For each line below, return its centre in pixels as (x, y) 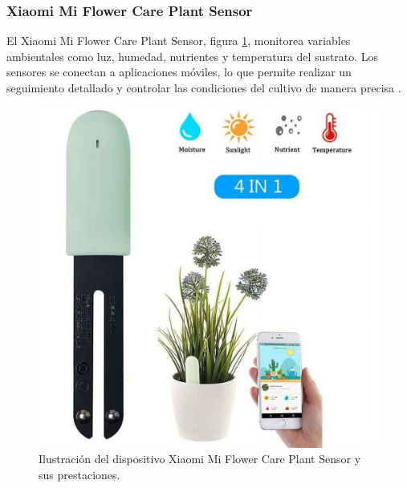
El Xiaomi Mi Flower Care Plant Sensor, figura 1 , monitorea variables (179, 41)
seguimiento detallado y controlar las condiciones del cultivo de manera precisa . (204, 87)
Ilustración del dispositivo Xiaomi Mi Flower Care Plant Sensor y (200, 459)
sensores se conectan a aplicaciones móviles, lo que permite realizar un (179, 72)
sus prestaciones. (79, 474)
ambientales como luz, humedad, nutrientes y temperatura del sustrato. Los (193, 56)
